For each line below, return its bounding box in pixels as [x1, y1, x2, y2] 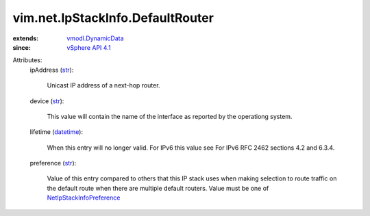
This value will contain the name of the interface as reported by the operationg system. [47, 112, 293, 120]
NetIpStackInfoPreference [47, 193, 121, 202]
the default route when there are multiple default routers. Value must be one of [47, 184, 269, 192]
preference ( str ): [29, 159, 77, 167]
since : [12, 43, 31, 51]
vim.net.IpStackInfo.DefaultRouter [12, 10, 214, 25]
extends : [12, 34, 39, 42]
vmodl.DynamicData [66, 34, 124, 42]
